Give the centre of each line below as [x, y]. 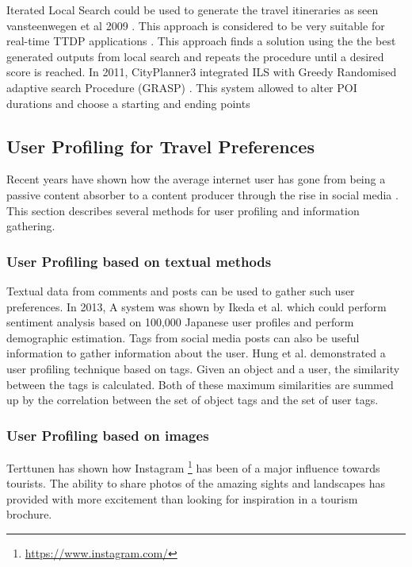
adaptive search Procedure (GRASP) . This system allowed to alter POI [182, 87]
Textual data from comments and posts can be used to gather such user [181, 290]
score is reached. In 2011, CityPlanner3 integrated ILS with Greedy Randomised [202, 72]
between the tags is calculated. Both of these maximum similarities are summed [200, 384]
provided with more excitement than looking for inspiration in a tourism [182, 498]
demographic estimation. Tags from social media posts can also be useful [183, 337]
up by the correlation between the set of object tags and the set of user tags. [193, 400]
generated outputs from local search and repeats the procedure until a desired [195, 56]
